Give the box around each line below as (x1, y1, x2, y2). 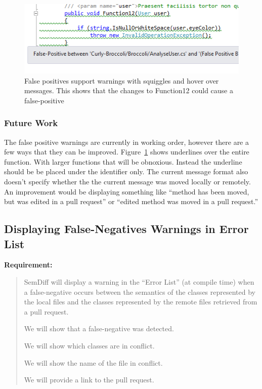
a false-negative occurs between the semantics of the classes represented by (24, 286, 255, 297)
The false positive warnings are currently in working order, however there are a (4, 136, 249, 147)
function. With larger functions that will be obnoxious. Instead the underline (4, 156, 242, 167)
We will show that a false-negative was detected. (24, 323, 174, 334)
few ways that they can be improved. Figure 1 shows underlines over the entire (4, 146, 249, 157)
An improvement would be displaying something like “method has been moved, (4, 186, 249, 197)
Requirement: (4, 259, 53, 270)
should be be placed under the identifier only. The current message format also (4, 166, 248, 177)
